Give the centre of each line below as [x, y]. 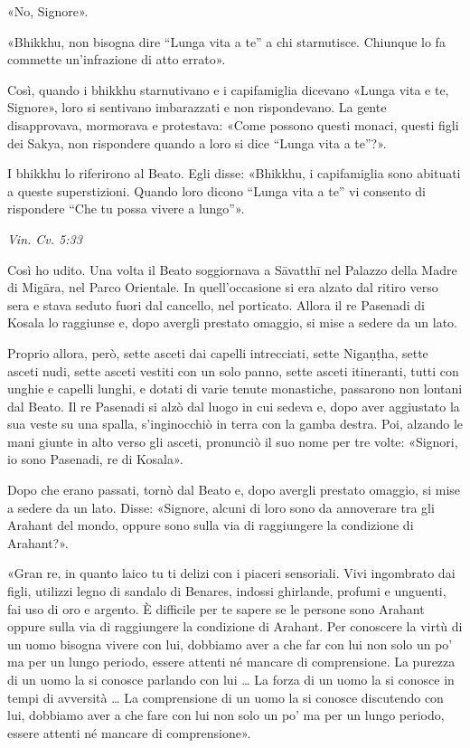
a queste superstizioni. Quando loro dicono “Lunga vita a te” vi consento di [216, 190]
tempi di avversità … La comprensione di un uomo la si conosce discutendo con [226, 697]
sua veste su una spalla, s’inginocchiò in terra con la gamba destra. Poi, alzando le [235, 424]
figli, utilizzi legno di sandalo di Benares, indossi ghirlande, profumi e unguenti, [227, 591]
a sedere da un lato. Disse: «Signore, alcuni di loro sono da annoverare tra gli [221, 507]
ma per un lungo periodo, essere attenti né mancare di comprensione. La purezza [231, 662]
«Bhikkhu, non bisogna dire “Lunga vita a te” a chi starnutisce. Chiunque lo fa [226, 41]
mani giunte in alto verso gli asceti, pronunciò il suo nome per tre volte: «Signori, [233, 441]
